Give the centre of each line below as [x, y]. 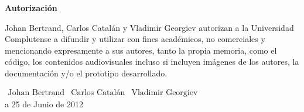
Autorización [31, 8]
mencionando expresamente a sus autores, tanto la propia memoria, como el [141, 50]
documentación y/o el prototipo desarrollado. [86, 73]
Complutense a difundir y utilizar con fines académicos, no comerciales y [135, 39]
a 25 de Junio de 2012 [44, 104]
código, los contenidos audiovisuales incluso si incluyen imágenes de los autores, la [152, 62]
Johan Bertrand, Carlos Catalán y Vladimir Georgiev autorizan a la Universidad [149, 27]
